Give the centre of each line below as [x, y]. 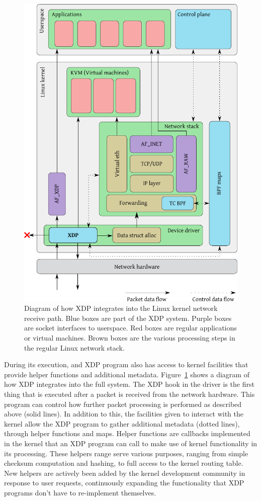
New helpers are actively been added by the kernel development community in [125, 473]
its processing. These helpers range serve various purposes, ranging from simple [126, 453]
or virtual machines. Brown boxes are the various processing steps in [130, 338]
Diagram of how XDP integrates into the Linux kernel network [121, 308]
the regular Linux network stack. [74, 347]
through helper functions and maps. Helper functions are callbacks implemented [127, 433]
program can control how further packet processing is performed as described [123, 404]
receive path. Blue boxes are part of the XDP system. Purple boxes [128, 318]
